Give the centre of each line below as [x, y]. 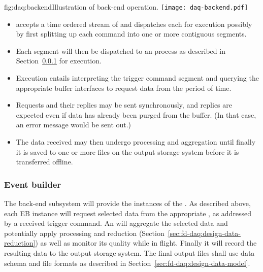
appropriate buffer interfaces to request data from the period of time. [124, 88]
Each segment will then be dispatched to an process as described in [121, 50]
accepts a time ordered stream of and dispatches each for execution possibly [134, 24]
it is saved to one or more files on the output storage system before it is [127, 151]
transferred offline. [44, 162]
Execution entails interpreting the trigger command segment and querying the [137, 78]
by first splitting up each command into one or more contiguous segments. [131, 34]
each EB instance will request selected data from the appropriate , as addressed [128, 213]
